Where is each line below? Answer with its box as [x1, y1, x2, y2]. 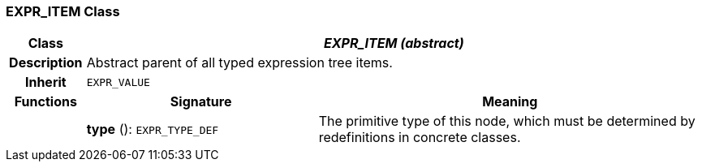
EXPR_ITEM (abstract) [323, 35, 464, 52]
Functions [14, 93, 77, 110]
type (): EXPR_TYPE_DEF [86, 121, 219, 138]
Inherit [24, 74, 67, 91]
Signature [170, 93, 232, 110]
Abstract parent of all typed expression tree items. [86, 54, 393, 71]
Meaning [482, 93, 538, 110]
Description [9, 54, 83, 71]
